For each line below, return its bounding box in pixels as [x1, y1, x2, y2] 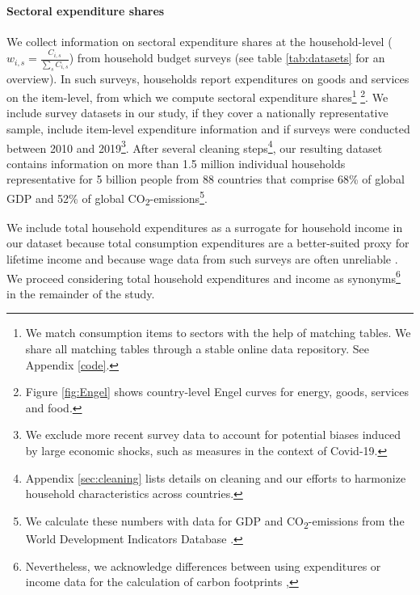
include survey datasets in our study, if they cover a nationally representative [6, 104, 388, 121]
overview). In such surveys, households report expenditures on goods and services [6, 70, 409, 87]
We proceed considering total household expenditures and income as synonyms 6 [6, 267, 401, 286]
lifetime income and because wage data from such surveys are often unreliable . [6, 251, 398, 268]
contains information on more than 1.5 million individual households [6, 154, 346, 171]
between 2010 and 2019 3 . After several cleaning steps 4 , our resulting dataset [6, 137, 383, 156]
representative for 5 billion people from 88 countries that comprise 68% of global [6, 171, 405, 188]
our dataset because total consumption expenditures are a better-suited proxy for [6, 234, 409, 251]
